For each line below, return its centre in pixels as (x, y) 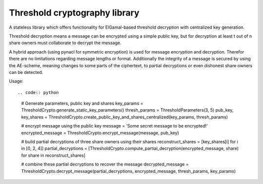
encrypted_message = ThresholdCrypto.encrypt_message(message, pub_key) (100, 133)
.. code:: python (38, 92)
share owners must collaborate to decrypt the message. (65, 43)
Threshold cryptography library (74, 13)
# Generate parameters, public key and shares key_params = (82, 103)
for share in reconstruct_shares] (53, 155)
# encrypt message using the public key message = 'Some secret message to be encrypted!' (114, 126)
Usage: (16, 81)
